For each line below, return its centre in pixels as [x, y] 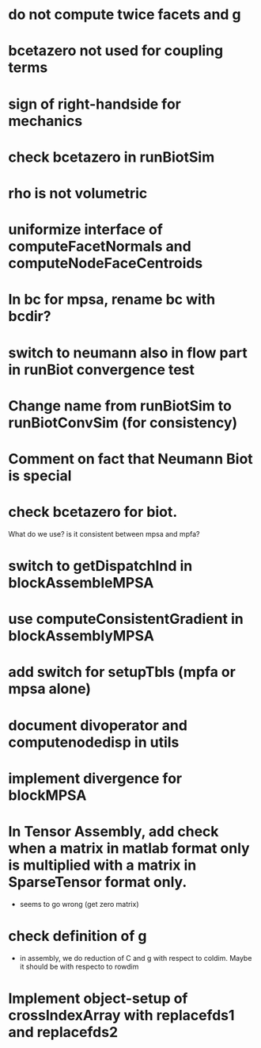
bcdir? [30, 317]
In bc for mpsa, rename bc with [112, 300]
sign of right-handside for [95, 104]
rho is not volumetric [78, 193]
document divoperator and [98, 725]
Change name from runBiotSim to [120, 405]
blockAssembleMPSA [81, 583]
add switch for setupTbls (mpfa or [122, 672]
